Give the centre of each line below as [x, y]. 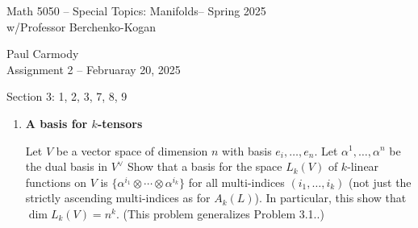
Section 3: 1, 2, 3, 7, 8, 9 [67, 96]
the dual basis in [67, 166]
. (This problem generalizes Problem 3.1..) [220, 213]
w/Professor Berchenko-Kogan [81, 26]
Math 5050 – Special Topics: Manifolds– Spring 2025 [136, 10]
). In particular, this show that [330, 198]
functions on [56, 182]
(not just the [380, 182]
